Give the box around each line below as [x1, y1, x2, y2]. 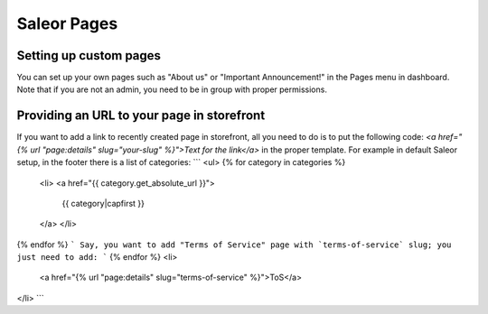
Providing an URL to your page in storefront [16, 108, 266, 124]
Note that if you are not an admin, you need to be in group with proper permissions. [16, 84, 327, 95]
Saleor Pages [16, 14, 118, 33]
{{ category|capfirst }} [61, 198, 145, 208]
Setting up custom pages [16, 48, 162, 63]
